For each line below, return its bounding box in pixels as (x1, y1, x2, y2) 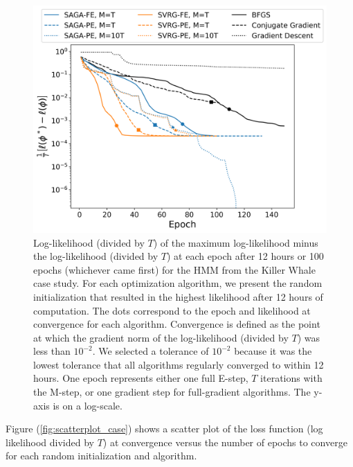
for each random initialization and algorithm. (6, 448, 197, 463)
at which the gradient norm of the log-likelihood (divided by (33, 330, 289, 344)
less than (33, 344, 71, 358)
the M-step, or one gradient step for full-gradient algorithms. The (33, 385, 311, 399)
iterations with (260, 371, 323, 385)
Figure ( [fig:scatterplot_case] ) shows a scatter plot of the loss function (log (6, 421, 323, 436)
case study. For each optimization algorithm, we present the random (33, 276, 323, 290)
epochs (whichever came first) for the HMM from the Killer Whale (33, 262, 316, 276)
